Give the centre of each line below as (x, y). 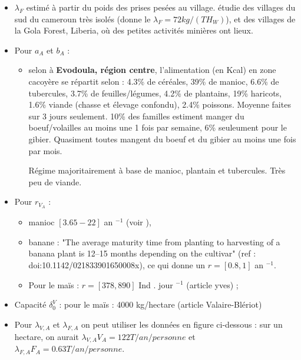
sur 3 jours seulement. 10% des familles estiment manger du (136, 116)
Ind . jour (156, 284)
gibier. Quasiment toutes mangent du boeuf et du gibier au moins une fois (162, 139)
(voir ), (138, 222)
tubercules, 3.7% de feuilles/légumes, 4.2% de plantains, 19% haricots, (155, 93)
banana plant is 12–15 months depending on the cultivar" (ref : (142, 253)
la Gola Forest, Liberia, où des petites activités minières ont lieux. (134, 30)
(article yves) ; (212, 284)
